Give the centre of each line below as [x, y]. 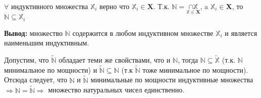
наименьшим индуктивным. [47, 43]
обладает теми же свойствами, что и [114, 60]
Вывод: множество [33, 33]
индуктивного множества [49, 6]
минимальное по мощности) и [51, 69]
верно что [115, 6]
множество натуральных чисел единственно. [116, 90]
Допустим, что [27, 60]
